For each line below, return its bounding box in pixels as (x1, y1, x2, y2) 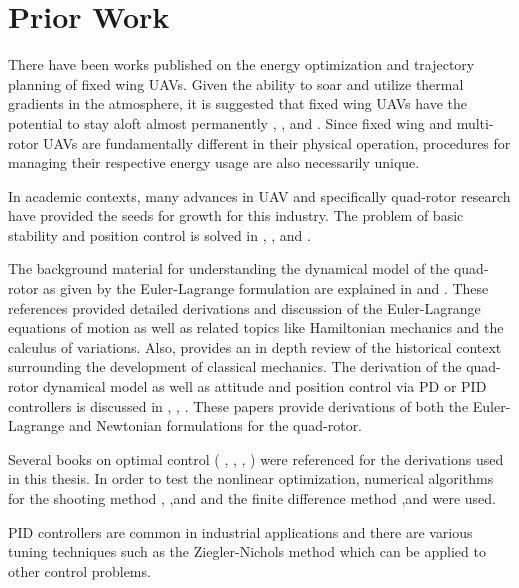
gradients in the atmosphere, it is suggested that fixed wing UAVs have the (8, 93, 468, 114)
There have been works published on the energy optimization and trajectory (8, 54, 475, 75)
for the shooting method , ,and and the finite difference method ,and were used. (8, 488, 496, 508)
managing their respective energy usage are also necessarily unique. (8, 152, 420, 173)
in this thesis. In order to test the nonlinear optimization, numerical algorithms (8, 468, 494, 489)
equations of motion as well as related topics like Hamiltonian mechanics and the (8, 317, 504, 338)
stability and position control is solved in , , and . (8, 224, 311, 245)
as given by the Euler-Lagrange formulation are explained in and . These (43, 278, 489, 299)
